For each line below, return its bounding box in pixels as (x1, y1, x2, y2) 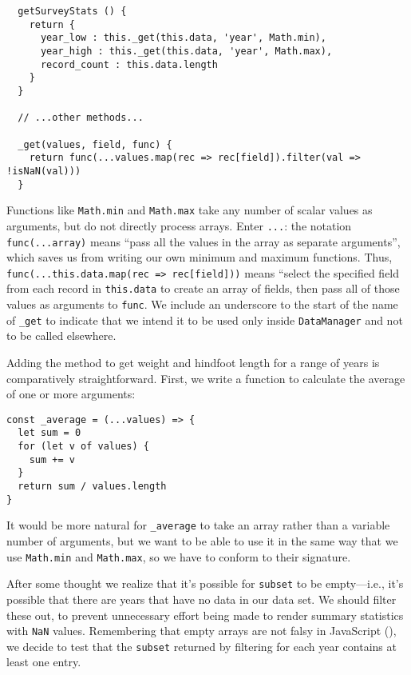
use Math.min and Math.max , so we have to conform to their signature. (6, 548, 351, 565)
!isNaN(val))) (6, 165, 81, 177)
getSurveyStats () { (18, 6, 127, 17)
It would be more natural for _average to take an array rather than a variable (6, 517, 390, 533)
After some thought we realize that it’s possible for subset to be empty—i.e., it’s (6, 575, 404, 592)
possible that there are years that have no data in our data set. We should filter (6, 590, 397, 607)
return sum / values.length (18, 481, 167, 493)
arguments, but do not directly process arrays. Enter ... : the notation (6, 217, 352, 234)
